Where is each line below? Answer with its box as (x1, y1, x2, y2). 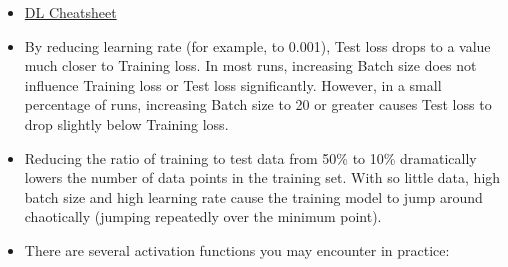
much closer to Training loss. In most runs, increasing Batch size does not (24, 55, 477, 76)
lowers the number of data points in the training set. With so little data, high (24, 167, 501, 188)
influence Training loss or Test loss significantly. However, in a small (24, 74, 442, 95)
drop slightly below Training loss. (24, 113, 229, 134)
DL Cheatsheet (24, 2, 117, 22)
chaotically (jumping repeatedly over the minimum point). (24, 206, 382, 227)
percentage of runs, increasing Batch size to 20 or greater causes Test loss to (24, 94, 492, 115)
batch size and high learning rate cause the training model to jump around (24, 186, 483, 207)
